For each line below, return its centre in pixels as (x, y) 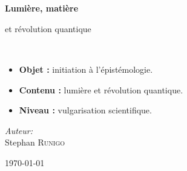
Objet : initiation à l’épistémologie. (86, 69)
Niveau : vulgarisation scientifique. (85, 110)
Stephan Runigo (35, 142)
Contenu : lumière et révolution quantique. (101, 89)
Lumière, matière (42, 8)
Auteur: (19, 130)
